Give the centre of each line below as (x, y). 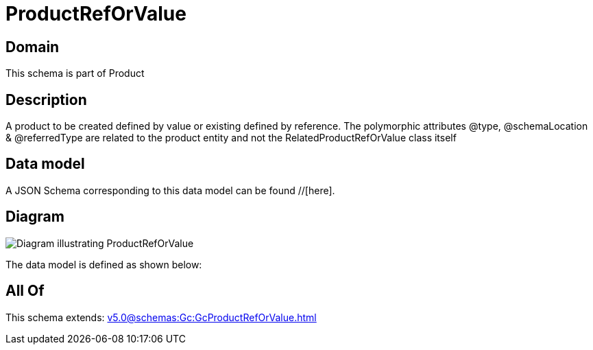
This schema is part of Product (75, 73)
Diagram (35, 217)
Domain (33, 47)
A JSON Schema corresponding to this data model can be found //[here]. (170, 190)
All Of (25, 291)
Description (46, 100)
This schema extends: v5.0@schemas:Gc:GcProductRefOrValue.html (161, 317)
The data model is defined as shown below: (104, 264)
